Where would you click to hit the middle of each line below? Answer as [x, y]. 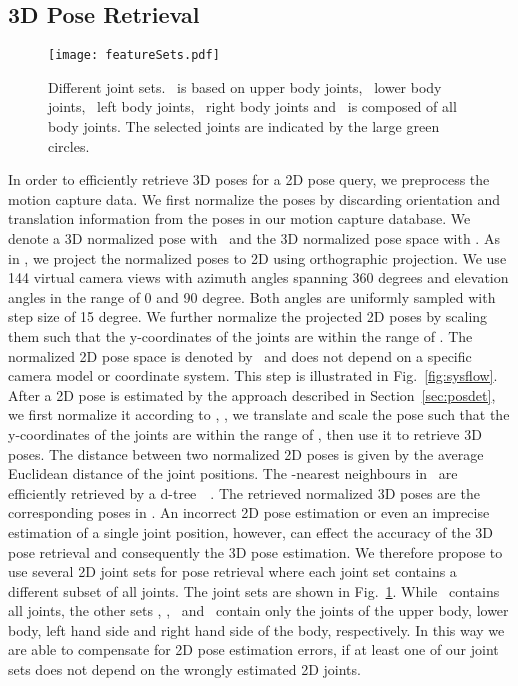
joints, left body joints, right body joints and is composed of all [252, 106]
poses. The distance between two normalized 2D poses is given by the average [246, 453]
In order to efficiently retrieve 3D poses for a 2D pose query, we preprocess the [249, 179]
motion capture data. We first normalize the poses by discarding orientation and [254, 198]
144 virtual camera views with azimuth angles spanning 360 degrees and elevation [258, 277]
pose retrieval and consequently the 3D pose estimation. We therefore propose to [255, 551]
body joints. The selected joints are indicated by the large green [244, 126]
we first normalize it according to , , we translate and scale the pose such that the [259, 414]
